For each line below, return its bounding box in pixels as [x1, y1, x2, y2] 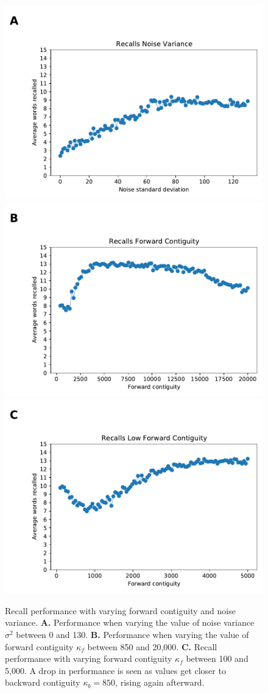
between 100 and [186, 652, 249, 665]
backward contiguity [5, 676, 80, 689]
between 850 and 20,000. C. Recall [87, 640, 217, 653]
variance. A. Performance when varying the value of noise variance [5, 616, 255, 629]
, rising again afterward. [115, 676, 205, 689]
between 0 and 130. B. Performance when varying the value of [16, 628, 249, 640]
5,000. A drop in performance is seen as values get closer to [5, 664, 226, 676]
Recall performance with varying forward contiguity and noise [5, 604, 236, 617]
